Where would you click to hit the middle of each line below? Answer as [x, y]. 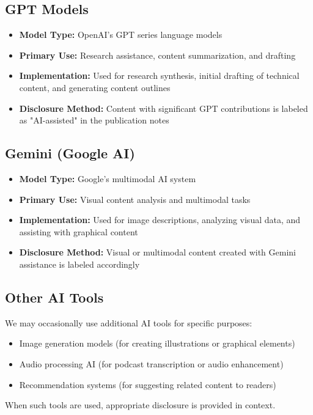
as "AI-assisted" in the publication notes [94, 120]
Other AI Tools [54, 297]
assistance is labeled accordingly [79, 264]
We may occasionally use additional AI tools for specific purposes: [129, 322]
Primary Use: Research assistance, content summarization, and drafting [157, 55]
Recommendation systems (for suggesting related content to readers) [148, 384]
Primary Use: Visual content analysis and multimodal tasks [135, 199]
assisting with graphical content [79, 231]
